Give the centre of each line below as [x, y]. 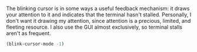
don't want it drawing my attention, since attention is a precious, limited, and [98, 21]
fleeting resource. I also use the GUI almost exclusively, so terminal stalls [94, 27]
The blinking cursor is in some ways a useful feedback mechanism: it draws [98, 8]
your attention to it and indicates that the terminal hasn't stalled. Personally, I [99, 15]
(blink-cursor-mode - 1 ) [35, 44]
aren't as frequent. [29, 33]
